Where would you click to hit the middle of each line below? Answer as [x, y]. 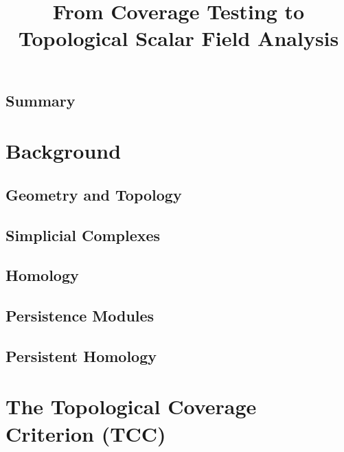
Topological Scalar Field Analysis [179, 38]
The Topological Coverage [131, 406]
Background [64, 151]
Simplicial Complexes [83, 235]
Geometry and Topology [94, 194]
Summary [41, 100]
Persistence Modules [80, 316]
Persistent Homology [81, 355]
